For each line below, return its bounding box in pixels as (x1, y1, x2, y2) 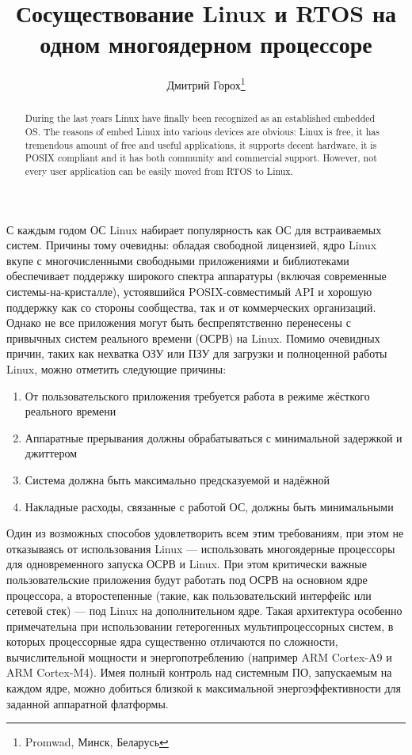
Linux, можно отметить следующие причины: (6, 360, 227, 377)
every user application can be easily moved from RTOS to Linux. (25, 164, 293, 177)
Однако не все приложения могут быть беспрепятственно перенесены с (6, 314, 351, 331)
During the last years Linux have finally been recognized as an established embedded (25, 112, 376, 125)
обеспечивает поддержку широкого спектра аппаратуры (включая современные (6, 267, 387, 284)
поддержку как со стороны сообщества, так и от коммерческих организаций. (6, 298, 376, 315)
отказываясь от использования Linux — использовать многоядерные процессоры (6, 540, 395, 556)
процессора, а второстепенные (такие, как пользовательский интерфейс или (6, 586, 372, 603)
